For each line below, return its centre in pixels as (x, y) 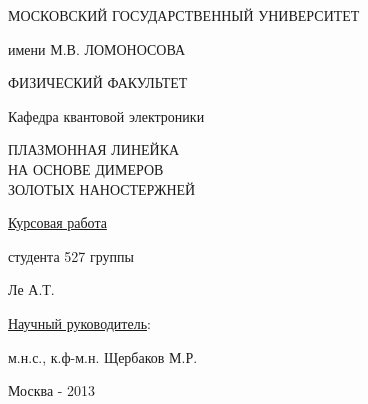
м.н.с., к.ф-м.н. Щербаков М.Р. (103, 356)
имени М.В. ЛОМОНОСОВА (97, 48)
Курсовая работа (57, 222)
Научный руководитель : (79, 322)
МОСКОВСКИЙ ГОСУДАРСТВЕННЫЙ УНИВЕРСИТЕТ (184, 15)
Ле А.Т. (31, 289)
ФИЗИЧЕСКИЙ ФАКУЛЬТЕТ (98, 82)
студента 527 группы (71, 255)
